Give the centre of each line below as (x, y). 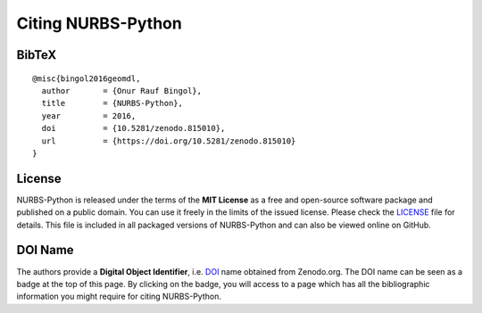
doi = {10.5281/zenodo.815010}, (133, 128)
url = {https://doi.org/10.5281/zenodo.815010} (169, 141)
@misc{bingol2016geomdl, (87, 78)
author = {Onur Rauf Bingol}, (122, 91)
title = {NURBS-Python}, (112, 103)
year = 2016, (89, 115)
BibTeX (37, 55)
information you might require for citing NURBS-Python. (119, 297)
